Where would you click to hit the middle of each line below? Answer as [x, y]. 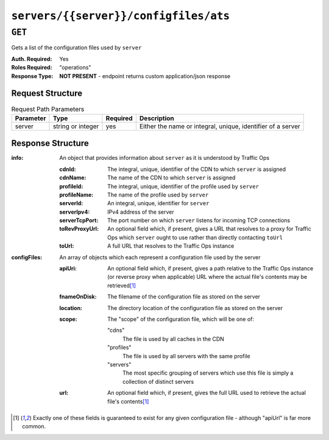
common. [34, 427]
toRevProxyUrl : [79, 229]
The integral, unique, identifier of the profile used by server [183, 186]
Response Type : [32, 76]
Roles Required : [32, 68]
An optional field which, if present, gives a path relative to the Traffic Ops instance [210, 269]
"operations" [75, 68]
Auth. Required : [32, 59]
